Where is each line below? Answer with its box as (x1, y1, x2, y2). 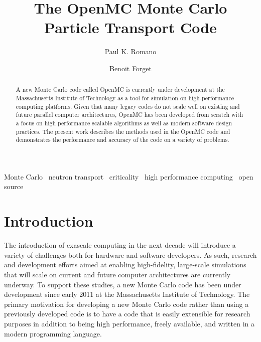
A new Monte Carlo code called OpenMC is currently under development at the (16, 85, 225, 94)
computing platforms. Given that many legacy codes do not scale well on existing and (16, 102, 240, 110)
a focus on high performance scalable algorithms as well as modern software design (16, 118, 232, 127)
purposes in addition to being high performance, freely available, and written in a (4, 318, 254, 328)
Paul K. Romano (104, 46, 157, 57)
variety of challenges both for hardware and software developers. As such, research (4, 249, 257, 260)
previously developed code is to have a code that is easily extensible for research (4, 308, 250, 319)
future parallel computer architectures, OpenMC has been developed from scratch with (16, 110, 243, 119)
